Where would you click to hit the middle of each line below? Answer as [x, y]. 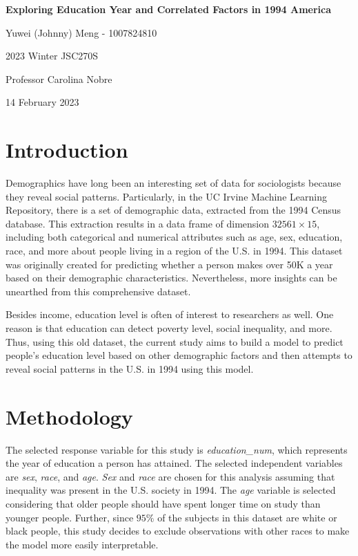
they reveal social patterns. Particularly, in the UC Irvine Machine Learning [166, 196]
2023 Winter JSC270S [52, 56]
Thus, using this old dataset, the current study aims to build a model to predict [175, 341]
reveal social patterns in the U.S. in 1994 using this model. [130, 368]
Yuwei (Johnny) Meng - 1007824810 [81, 32]
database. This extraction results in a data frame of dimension [138, 223]
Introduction [67, 150]
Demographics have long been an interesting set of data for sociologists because [173, 183]
